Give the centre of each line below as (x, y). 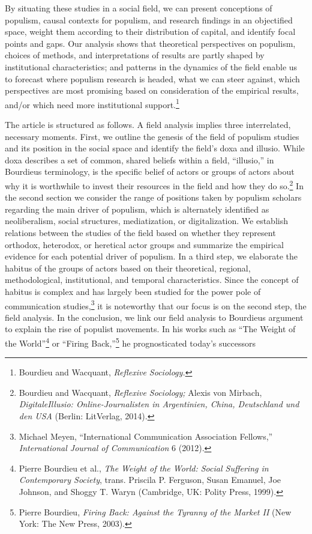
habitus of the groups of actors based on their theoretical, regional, (128, 268)
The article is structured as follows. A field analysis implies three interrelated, (148, 124)
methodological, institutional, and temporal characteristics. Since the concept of (152, 280)
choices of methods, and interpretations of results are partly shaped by (135, 55)
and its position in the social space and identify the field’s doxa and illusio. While (155, 148)
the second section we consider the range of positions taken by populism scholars (153, 197)
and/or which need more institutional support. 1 (92, 103)
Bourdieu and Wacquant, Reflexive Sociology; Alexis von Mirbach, (140, 392)
